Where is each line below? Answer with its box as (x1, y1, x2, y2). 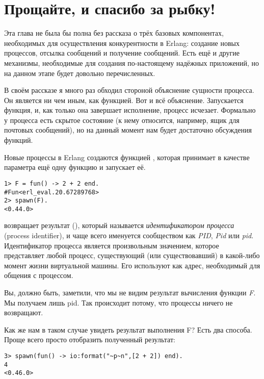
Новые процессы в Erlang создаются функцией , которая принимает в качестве (4, 151, 250, 162)
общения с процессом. (4, 270, 73, 281)
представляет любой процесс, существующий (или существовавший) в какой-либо (4, 250, 260, 261)
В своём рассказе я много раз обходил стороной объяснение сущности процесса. (4, 85, 254, 95)
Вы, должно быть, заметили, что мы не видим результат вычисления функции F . (4, 287, 256, 298)
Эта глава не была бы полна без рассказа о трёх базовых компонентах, (4, 28, 224, 38)
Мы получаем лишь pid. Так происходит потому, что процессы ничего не (4, 297, 233, 308)
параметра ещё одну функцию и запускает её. (4, 162, 146, 172)
